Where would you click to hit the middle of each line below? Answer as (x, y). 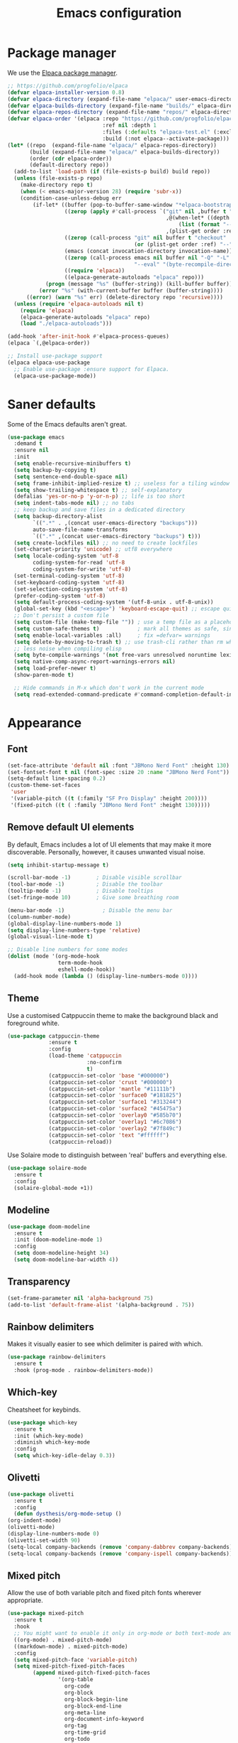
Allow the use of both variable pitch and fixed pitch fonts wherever (104, 1593)
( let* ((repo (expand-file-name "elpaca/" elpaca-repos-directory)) (112, 145)
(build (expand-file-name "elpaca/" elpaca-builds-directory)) (125, 152)
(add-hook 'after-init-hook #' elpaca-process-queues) (89, 337)
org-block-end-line (93, 1706)
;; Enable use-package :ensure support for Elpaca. (92, 369)
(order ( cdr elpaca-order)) (71, 159)
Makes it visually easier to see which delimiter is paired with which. (105, 1344)
